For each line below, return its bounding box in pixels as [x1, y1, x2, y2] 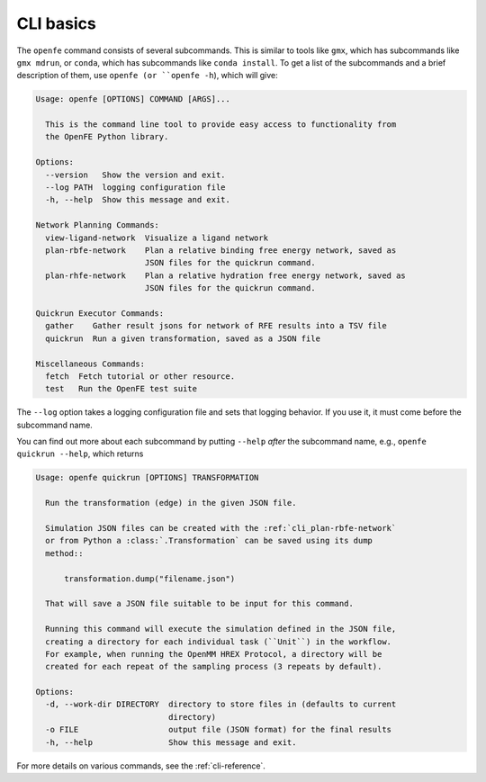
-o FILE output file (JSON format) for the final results [45, 724, 391, 735]
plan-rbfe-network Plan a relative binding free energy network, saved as [45, 246, 397, 256]
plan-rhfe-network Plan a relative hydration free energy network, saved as [45, 270, 407, 281]
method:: [45, 548, 84, 558]
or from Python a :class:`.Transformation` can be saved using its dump [45, 535, 373, 546]
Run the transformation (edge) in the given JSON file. [45, 498, 297, 508]
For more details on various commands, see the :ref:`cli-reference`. [16, 760, 265, 771]
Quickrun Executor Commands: [35, 308, 165, 319]
